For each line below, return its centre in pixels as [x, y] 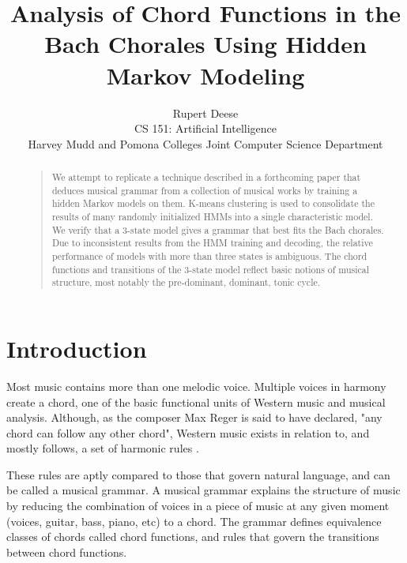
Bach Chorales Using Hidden [205, 44]
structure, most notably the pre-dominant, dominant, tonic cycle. [186, 282]
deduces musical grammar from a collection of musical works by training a [205, 190]
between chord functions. [67, 552]
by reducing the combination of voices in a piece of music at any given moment [198, 506]
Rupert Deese [205, 113]
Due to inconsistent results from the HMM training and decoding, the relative [212, 243]
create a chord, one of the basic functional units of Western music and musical [196, 402]
